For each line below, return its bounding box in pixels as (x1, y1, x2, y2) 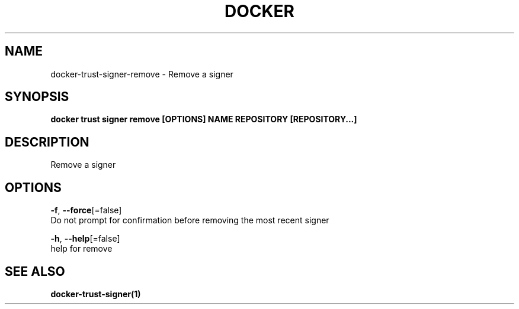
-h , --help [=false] (50, 233, 120, 244)
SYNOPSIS (5, 89, 69, 105)
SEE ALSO (5, 264, 65, 279)
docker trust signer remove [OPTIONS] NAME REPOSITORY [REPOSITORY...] (50, 114, 357, 125)
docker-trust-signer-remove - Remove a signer (50, 69, 233, 79)
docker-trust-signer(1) (50, 288, 141, 299)
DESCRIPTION (5, 134, 89, 149)
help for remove (50, 243, 113, 254)
